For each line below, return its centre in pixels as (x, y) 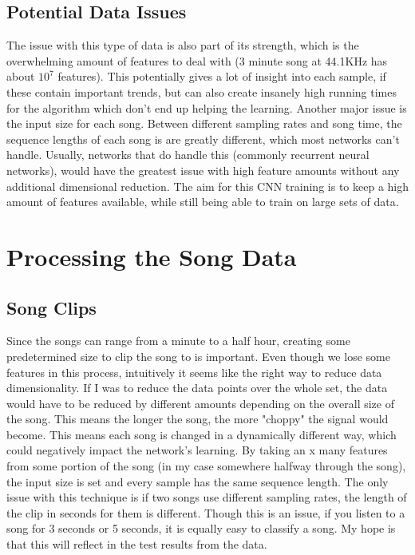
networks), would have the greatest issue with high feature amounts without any (203, 170)
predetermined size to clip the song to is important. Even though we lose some (198, 356)
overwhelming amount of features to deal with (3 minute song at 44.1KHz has (197, 60)
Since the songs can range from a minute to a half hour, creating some (178, 341)
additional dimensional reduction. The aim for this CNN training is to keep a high (207, 186)
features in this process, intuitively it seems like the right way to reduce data (194, 372)
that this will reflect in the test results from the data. (137, 544)
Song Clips (51, 307)
